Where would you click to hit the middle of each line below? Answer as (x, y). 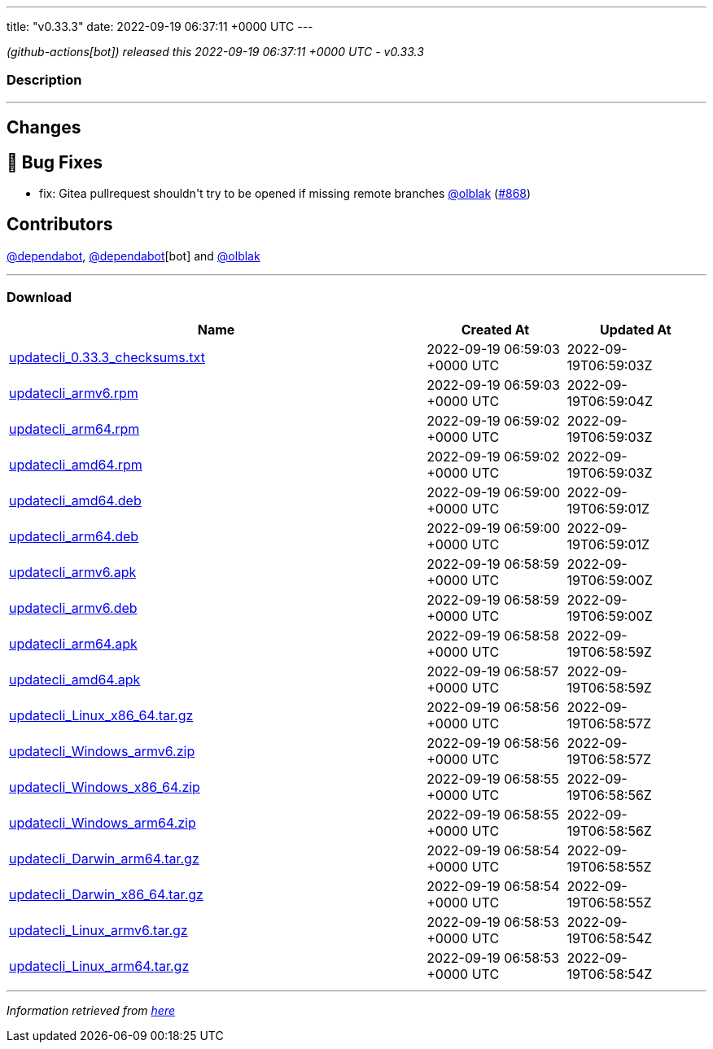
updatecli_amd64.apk (75, 679)
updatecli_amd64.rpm (76, 464)
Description (44, 80)
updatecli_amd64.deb (75, 500)
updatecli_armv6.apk (73, 572)
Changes (44, 128)
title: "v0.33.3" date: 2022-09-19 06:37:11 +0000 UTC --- (160, 26)
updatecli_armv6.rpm (74, 393)
